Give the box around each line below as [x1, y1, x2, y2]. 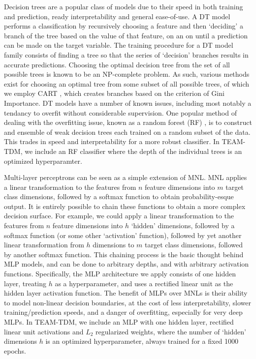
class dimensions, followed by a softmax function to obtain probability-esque [4, 191, 234, 202]
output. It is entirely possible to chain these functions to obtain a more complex [4, 201, 246, 211]
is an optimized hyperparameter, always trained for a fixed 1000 [45, 336, 239, 346]
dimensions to [93, 239, 134, 250]
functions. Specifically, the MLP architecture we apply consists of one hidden [4, 269, 236, 279]
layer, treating [4, 278, 47, 288]
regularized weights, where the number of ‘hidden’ [96, 326, 247, 336]
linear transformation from [4, 239, 84, 250]
